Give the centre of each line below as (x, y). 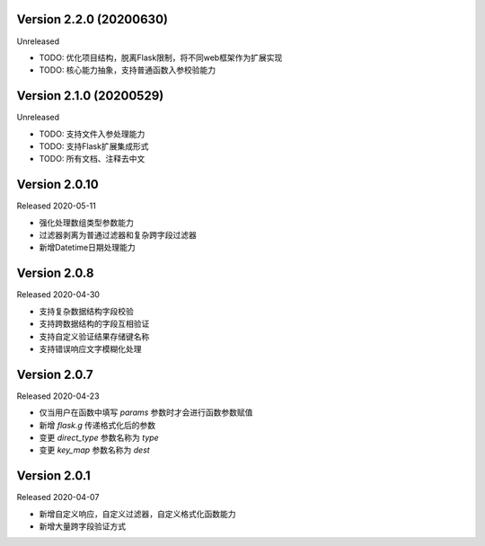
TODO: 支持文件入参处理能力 (92, 134)
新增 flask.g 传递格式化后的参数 (97, 425)
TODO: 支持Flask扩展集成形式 (94, 146)
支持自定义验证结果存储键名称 (94, 336)
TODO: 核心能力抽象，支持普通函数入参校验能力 (128, 70)
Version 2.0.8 (55, 273)
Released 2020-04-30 (58, 295)
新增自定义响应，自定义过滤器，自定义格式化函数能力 (137, 514)
